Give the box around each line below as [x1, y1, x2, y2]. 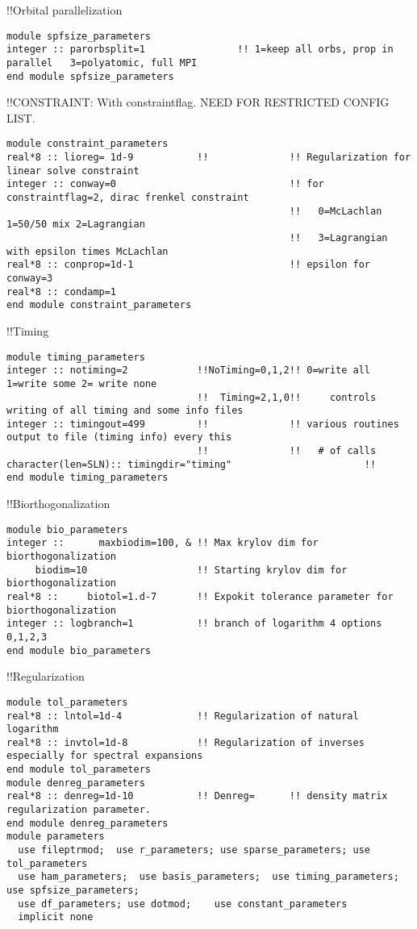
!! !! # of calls [197, 445, 377, 457]
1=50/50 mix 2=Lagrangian [6, 219, 145, 231]
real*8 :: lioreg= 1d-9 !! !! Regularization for [6, 152, 411, 164]
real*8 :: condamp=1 [6, 285, 117, 298]
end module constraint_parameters [6, 299, 192, 311]
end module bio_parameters [6, 644, 151, 656]
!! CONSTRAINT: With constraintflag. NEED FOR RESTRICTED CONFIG [6, 94, 390, 110]
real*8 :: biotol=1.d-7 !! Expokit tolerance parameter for [6, 590, 394, 602]
